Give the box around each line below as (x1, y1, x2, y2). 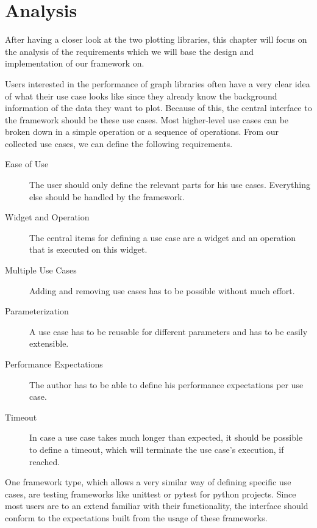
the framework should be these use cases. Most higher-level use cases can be (5, 113, 289, 126)
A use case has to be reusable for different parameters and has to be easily (29, 325, 308, 338)
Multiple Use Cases (5, 264, 77, 277)
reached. (29, 455, 60, 468)
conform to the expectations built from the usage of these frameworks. (5, 511, 268, 524)
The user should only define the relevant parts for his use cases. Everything (29, 178, 310, 191)
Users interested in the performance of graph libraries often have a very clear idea (5, 77, 310, 90)
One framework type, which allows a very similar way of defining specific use (5, 476, 291, 488)
